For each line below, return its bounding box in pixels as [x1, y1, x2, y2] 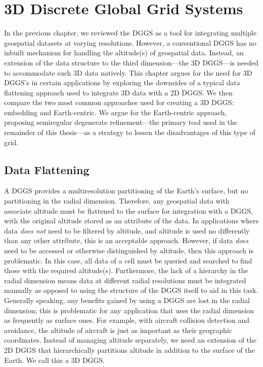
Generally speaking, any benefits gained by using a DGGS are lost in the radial [4, 294, 250, 305]
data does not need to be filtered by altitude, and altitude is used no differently [4, 225, 250, 236]
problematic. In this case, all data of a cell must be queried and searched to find [4, 255, 252, 265]
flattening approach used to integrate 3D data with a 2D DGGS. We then [4, 87, 233, 97]
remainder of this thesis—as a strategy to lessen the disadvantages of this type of [4, 127, 255, 138]
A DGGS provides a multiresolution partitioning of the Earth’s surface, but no [4, 185, 248, 196]
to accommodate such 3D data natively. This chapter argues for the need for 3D [4, 67, 252, 78]
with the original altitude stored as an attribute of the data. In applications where [4, 215, 259, 226]
